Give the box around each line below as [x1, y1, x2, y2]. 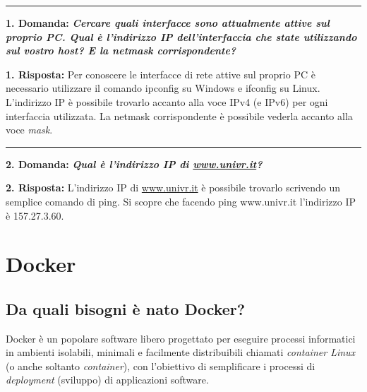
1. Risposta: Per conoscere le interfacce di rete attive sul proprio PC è [6, 66, 315, 81]
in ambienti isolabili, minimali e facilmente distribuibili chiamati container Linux [6, 345, 356, 360]
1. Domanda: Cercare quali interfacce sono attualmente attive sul [6, 16, 330, 30]
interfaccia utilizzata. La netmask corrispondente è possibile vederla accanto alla [6, 108, 353, 123]
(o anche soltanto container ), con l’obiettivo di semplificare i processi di [6, 358, 315, 373]
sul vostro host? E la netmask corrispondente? [6, 43, 236, 58]
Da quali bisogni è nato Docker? [6, 297, 246, 319]
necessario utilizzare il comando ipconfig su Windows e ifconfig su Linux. [6, 81, 320, 95]
